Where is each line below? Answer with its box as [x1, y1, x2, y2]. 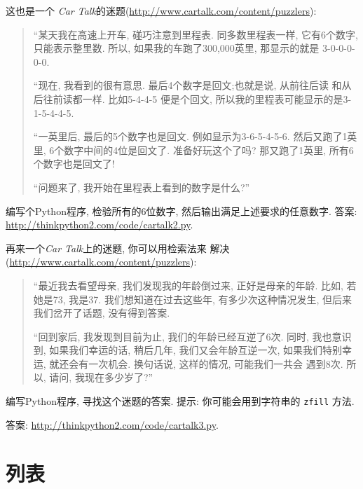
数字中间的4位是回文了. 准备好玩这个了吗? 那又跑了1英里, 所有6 [64, 142, 354, 157]
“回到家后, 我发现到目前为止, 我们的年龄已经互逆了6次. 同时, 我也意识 [33, 329, 352, 343]
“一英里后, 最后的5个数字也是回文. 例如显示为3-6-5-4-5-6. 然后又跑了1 [33, 129, 348, 144]
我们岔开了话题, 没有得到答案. [33, 305, 170, 320]
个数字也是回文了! [33, 156, 115, 171]
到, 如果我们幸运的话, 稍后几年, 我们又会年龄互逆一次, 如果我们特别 [33, 343, 343, 357]
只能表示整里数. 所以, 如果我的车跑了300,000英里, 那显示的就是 [33, 41, 320, 55]
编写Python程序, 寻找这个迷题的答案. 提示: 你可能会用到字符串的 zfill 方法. [6, 394, 355, 408]
